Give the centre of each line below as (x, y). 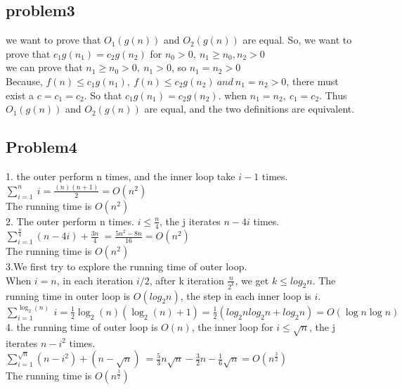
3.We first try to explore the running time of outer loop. (127, 266)
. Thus (333, 95)
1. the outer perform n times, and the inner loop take (121, 176)
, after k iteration (187, 280)
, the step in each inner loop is (246, 295)
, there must (312, 81)
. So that (103, 95)
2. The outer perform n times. (70, 221)
